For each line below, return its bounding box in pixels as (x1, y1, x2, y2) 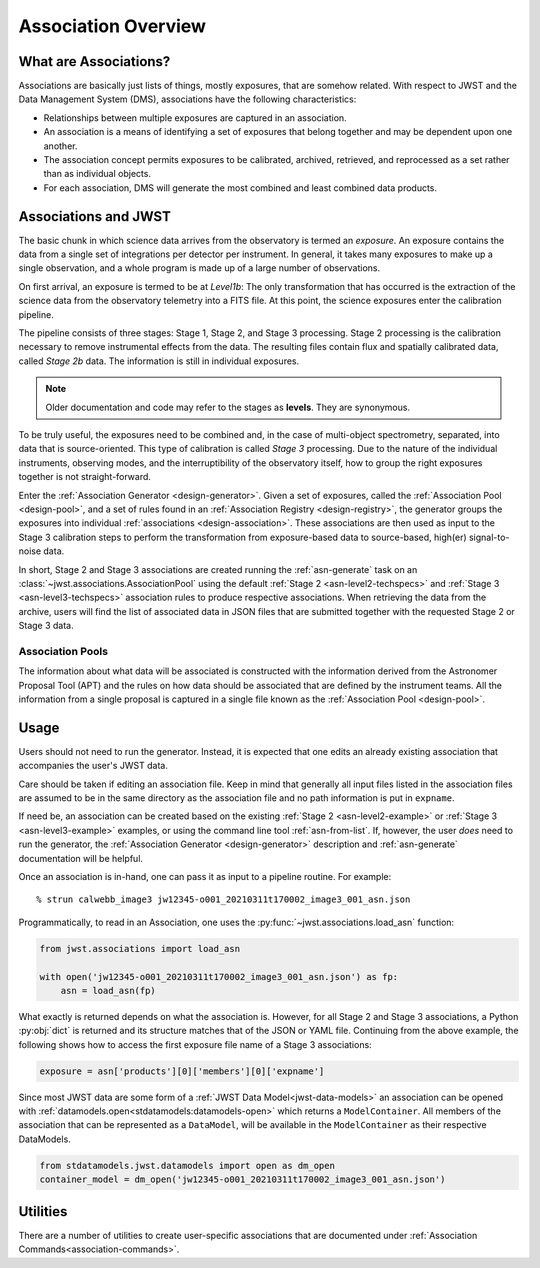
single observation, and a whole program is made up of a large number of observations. (18, 262, 380, 274)
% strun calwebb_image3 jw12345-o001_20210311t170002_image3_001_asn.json (36, 894, 411, 905)
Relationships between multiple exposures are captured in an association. (43, 111, 347, 124)
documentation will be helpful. (18, 852, 144, 864)
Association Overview (18, 15, 207, 37)
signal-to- (468, 531, 510, 543)
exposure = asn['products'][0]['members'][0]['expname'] (39, 1065, 325, 1077)
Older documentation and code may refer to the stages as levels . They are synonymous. (45, 401, 410, 413)
